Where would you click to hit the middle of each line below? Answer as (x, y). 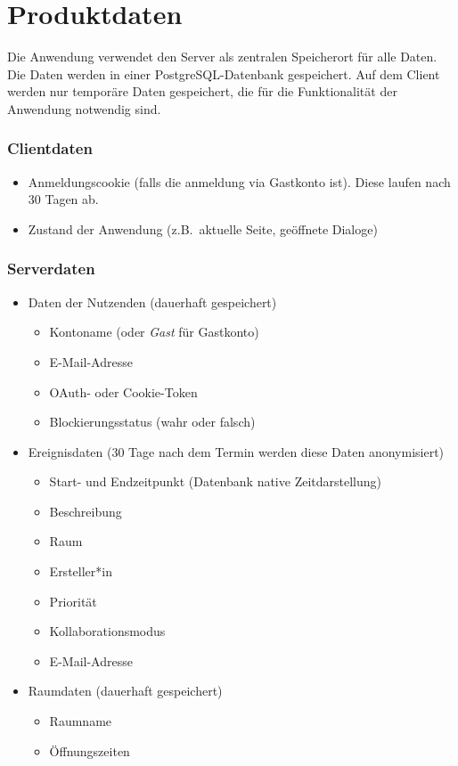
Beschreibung (86, 511)
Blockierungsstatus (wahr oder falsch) (152, 422)
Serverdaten (51, 269)
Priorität (73, 601)
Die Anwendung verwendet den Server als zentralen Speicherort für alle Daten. (222, 57)
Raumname (81, 721)
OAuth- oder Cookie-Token (123, 391)
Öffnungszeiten (90, 750)
